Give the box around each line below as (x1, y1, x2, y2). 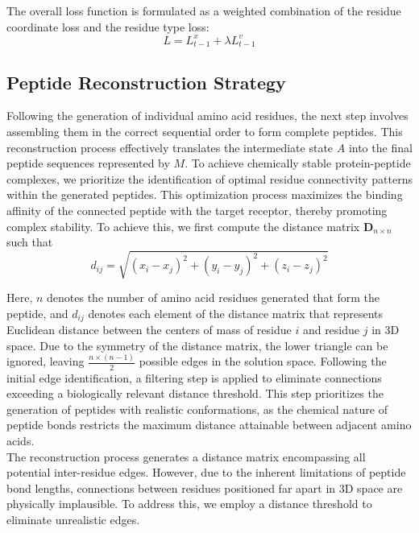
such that (6, 233, 53, 250)
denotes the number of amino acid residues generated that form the (47, 289, 380, 306)
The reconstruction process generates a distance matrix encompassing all (6, 448, 366, 465)
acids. (6, 432, 35, 448)
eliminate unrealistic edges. (6, 510, 140, 527)
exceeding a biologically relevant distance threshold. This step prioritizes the (6, 385, 384, 402)
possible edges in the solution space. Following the (139, 353, 387, 370)
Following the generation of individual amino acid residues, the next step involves (6, 107, 409, 124)
